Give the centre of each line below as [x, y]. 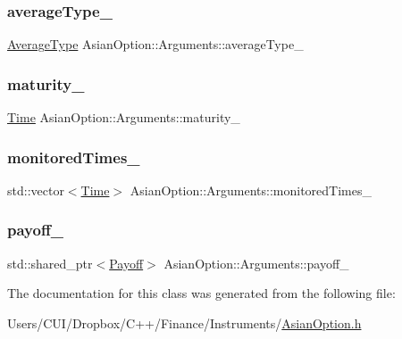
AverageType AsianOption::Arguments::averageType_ [155, 44]
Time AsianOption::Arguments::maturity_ [124, 117]
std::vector [36, 190]
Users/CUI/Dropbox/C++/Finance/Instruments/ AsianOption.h [184, 322]
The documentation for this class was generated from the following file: [201, 293]
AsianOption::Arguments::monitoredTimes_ [251, 190]
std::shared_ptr [50, 263]
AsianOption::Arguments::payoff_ [256, 263]
